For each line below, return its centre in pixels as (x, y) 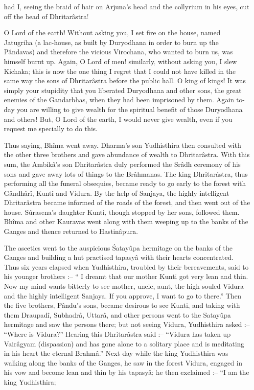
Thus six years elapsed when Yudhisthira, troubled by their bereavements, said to (126, 266)
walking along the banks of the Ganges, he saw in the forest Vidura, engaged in (123, 362)
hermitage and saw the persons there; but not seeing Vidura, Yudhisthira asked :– (127, 324)
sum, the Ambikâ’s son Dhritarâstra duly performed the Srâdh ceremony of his (122, 164)
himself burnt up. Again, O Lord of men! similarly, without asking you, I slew (120, 61)
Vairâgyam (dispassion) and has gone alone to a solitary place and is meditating (124, 343)
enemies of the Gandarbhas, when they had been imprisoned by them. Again (119, 100)
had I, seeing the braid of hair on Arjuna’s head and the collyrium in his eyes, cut (127, 6)
